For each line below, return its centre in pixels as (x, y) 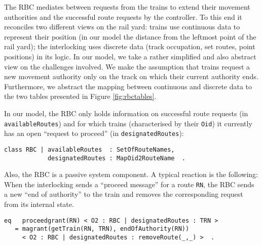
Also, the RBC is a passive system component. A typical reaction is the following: (131, 174)
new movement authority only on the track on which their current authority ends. (131, 76)
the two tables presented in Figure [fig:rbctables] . (80, 96)
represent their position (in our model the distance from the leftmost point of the (130, 36)
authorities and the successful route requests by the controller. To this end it (123, 16)
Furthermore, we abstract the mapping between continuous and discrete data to (128, 86)
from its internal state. (39, 204)
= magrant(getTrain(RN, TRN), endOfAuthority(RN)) (102, 229)
